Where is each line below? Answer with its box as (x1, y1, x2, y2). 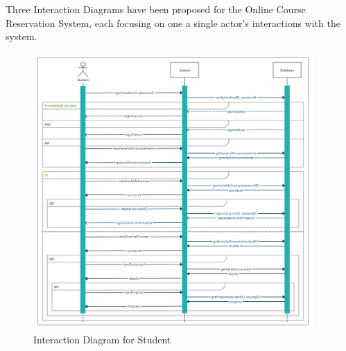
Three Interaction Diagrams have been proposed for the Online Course (6, 2, 306, 16)
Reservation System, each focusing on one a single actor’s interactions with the (6, 15, 340, 30)
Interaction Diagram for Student (33, 332, 171, 346)
